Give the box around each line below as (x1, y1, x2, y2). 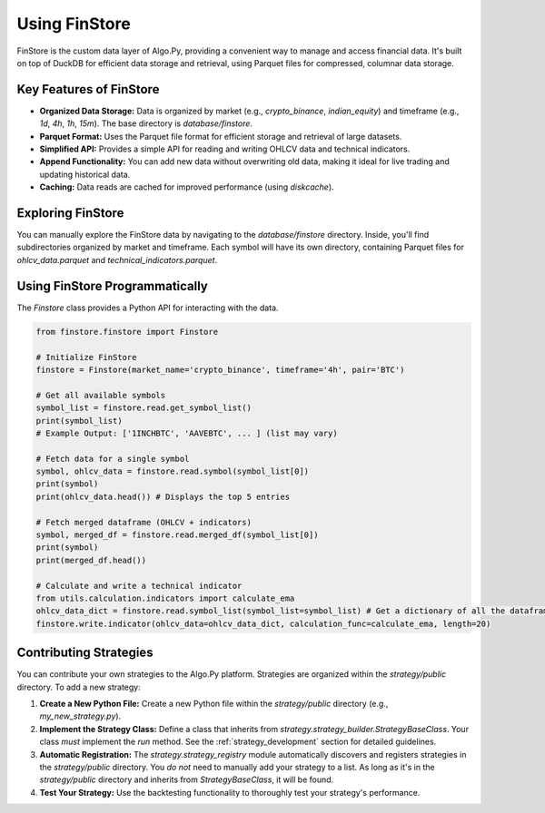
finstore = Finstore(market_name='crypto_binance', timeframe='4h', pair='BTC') (35, 364, 405, 375)
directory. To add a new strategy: (16, 681, 141, 692)
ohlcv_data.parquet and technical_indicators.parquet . (16, 254, 218, 265)
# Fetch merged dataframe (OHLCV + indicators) (35, 517, 252, 527)
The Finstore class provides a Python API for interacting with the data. (16, 302, 279, 313)
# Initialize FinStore (35, 352, 137, 362)
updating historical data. (39, 169, 131, 180)
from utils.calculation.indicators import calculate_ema (35, 593, 295, 603)
